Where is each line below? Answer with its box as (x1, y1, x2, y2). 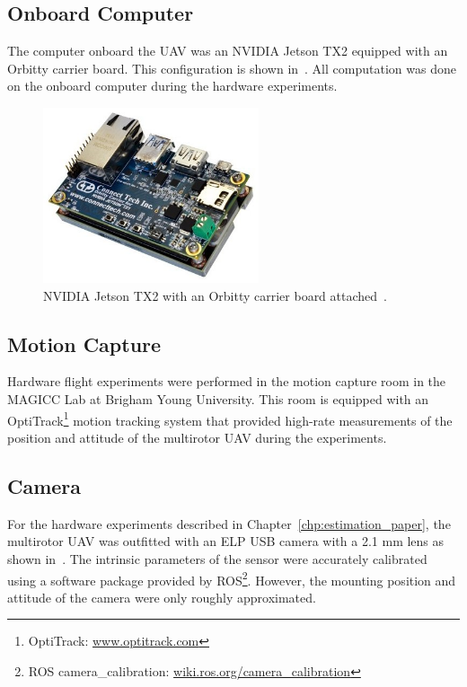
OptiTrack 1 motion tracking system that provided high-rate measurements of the (7, 408, 453, 429)
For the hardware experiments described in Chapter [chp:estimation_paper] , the (7, 514, 451, 533)
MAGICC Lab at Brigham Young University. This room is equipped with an (7, 390, 429, 409)
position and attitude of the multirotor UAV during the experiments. (7, 427, 387, 446)
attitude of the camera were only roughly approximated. (7, 587, 316, 606)
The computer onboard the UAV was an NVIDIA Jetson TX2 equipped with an (7, 41, 448, 60)
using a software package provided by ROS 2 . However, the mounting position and (7, 568, 456, 589)
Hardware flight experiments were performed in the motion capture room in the (7, 372, 446, 391)
